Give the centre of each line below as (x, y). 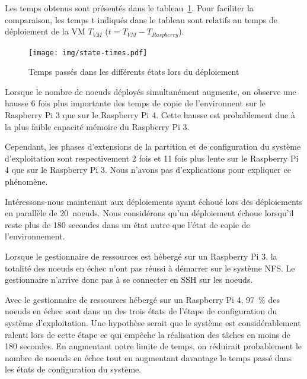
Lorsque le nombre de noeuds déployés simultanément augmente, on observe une (151, 91)
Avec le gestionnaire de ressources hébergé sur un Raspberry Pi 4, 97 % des (142, 299)
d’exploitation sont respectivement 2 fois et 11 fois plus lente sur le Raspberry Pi (152, 158)
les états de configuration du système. (73, 369)
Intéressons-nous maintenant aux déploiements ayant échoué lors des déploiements (154, 201)
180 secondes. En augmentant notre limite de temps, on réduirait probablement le (153, 346)
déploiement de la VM (45, 31)
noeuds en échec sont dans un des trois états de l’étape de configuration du (141, 311)
